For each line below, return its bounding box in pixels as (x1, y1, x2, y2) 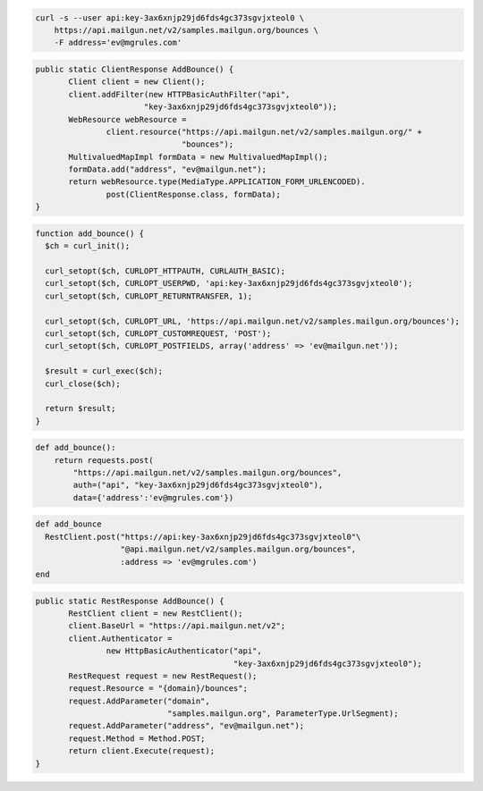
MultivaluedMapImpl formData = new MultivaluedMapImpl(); (68, 152, 328, 162)
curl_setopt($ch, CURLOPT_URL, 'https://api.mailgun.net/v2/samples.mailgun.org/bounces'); (45, 316, 461, 326)
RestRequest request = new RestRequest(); (68, 670, 258, 681)
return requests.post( (54, 455, 154, 465)
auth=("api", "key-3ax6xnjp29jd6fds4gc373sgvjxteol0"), (72, 480, 324, 491)
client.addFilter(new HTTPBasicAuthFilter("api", (68, 89, 291, 99)
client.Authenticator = (68, 633, 174, 644)
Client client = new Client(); (68, 77, 206, 87)
